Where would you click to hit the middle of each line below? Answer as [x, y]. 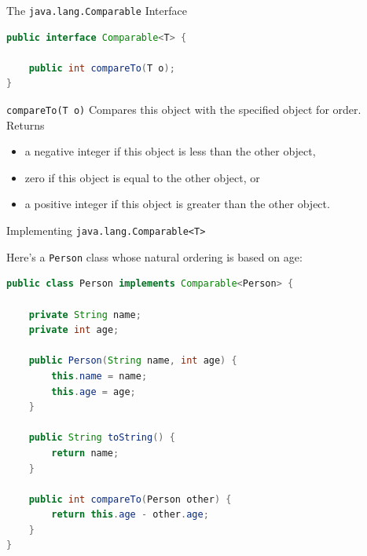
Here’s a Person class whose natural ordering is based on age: [154, 256]
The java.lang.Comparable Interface [97, 10]
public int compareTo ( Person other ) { [130, 499]
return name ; [85, 453]
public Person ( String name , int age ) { [133, 361]
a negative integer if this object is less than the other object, [170, 151]
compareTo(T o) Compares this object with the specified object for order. [184, 110]
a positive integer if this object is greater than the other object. [177, 204]
